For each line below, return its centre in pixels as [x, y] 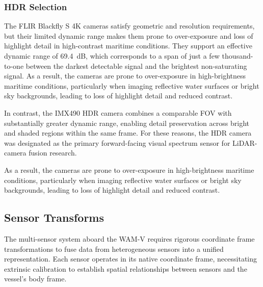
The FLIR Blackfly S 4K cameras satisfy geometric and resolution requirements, [129, 26]
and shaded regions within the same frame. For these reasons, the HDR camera [128, 133]
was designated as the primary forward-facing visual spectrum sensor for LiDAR [129, 142]
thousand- [238, 56]
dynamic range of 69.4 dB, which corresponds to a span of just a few [112, 56]
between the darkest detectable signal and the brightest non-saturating [136, 66]
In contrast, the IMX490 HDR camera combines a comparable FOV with [118, 112]
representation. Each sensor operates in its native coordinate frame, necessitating [131, 259]
